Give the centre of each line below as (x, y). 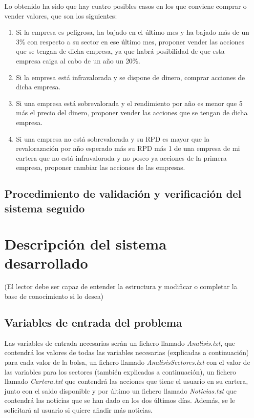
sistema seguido (45, 208)
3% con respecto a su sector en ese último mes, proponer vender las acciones (130, 41)
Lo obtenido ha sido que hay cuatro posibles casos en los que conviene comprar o (126, 6)
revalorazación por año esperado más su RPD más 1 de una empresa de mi (128, 148)
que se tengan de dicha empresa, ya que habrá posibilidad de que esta (120, 51)
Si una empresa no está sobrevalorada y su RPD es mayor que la (113, 138)
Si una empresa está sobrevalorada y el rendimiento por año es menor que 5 (129, 103)
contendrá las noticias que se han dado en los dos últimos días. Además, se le (120, 400)
